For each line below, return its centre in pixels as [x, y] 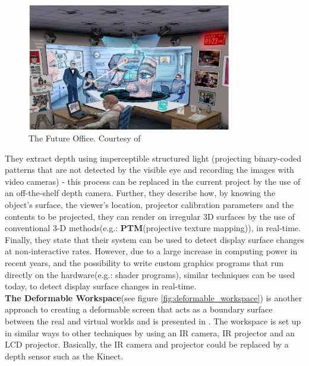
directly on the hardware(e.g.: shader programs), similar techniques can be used [150, 274]
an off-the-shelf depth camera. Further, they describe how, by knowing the [140, 193]
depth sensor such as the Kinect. [64, 356]
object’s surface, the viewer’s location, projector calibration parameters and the [149, 204]
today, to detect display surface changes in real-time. [101, 286]
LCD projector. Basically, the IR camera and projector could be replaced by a [147, 344]
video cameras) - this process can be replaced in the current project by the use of [153, 181]
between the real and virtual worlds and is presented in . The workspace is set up [153, 321]
